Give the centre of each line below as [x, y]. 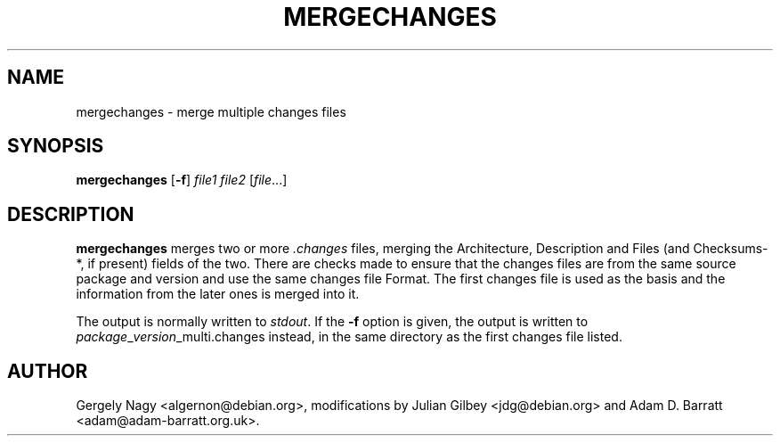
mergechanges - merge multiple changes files [211, 111]
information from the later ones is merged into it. [218, 294]
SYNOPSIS [56, 146]
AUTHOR [48, 371]
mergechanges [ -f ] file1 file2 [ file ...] [182, 180]
